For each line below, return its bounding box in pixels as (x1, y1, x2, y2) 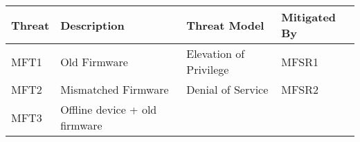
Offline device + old (60, 101, 157, 117)
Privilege (186, 61, 229, 77)
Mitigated (281, 9, 336, 25)
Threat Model (186, 17, 264, 33)
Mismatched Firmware (60, 81, 169, 97)
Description (60, 17, 125, 33)
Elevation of (186, 45, 245, 61)
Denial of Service (186, 81, 269, 97)
